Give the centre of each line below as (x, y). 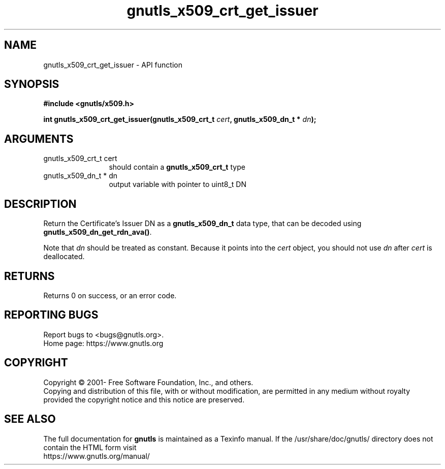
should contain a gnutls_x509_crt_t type (177, 167)
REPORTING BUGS (51, 315)
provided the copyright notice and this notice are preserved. (144, 399)
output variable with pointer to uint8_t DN (178, 184)
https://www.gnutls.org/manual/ (97, 456)
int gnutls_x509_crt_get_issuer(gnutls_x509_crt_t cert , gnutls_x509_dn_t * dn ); (180, 119)
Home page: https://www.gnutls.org (103, 343)
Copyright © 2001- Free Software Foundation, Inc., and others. (148, 382)
